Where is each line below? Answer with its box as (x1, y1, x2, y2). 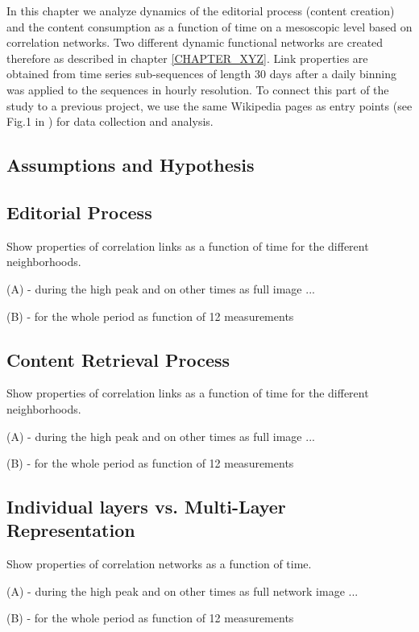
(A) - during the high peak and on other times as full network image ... (6, 582, 359, 599)
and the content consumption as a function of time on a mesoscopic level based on (6, 18, 413, 35)
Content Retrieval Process (6, 347, 230, 372)
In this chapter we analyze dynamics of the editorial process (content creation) (6, 2, 395, 19)
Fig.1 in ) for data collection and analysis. (6, 113, 214, 130)
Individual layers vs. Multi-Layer (6, 494, 286, 519)
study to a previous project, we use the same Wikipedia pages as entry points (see (6, 97, 413, 114)
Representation (6, 518, 135, 543)
